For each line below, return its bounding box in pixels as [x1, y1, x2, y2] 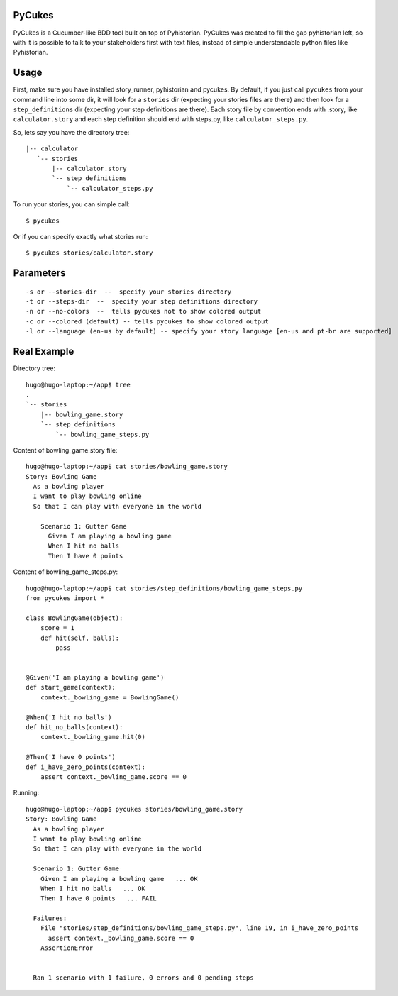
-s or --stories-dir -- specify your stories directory [26, 287, 232, 296]
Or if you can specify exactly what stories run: [13, 232, 148, 240]
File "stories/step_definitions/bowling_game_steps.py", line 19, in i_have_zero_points [40, 924, 359, 932]
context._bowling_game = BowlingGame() [40, 693, 179, 702]
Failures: [33, 914, 67, 922]
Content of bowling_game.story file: [13, 446, 118, 454]
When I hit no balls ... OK [40, 884, 145, 892]
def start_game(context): [26, 683, 116, 692]
